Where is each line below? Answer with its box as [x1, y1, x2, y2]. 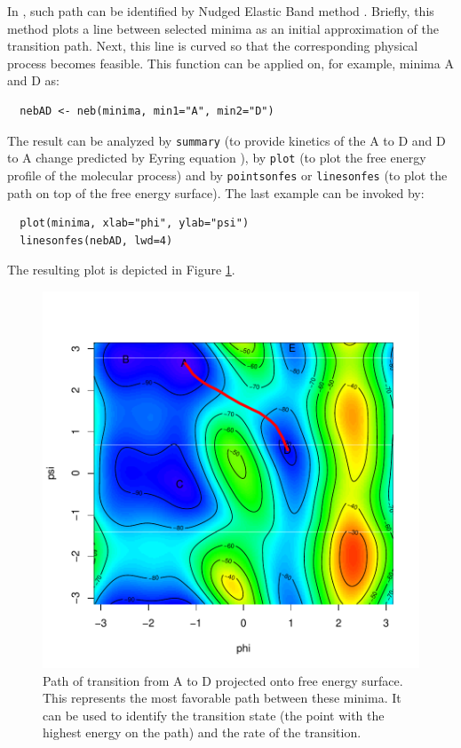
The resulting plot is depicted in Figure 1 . [7, 260, 235, 279]
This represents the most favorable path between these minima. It [43, 688, 401, 707]
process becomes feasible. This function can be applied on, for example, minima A [7, 53, 454, 72]
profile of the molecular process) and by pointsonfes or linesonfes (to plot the [7, 165, 448, 184]
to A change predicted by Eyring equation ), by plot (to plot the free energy [7, 148, 426, 167]
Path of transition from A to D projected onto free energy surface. [43, 671, 403, 689]
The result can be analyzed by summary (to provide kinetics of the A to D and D [7, 131, 446, 149]
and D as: [7, 71, 60, 90]
